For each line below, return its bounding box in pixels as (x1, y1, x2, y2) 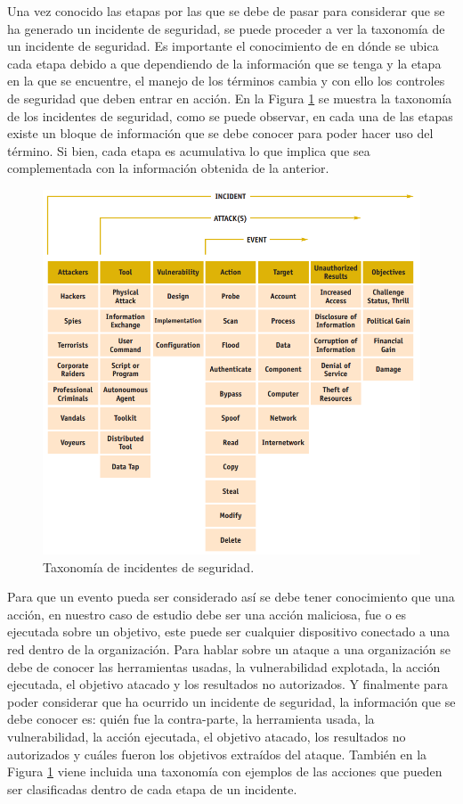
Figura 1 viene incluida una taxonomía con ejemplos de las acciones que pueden (7, 762, 443, 781)
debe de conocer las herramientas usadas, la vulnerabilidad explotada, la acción (7, 657, 441, 676)
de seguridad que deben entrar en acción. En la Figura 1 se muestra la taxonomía (7, 88, 452, 107)
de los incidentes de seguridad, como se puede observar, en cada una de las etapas (7, 106, 453, 125)
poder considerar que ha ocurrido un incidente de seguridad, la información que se (7, 692, 456, 710)
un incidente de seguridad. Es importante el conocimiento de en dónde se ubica (7, 37, 439, 55)
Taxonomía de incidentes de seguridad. (43, 557, 255, 576)
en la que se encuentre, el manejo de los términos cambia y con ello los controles (7, 71, 445, 90)
